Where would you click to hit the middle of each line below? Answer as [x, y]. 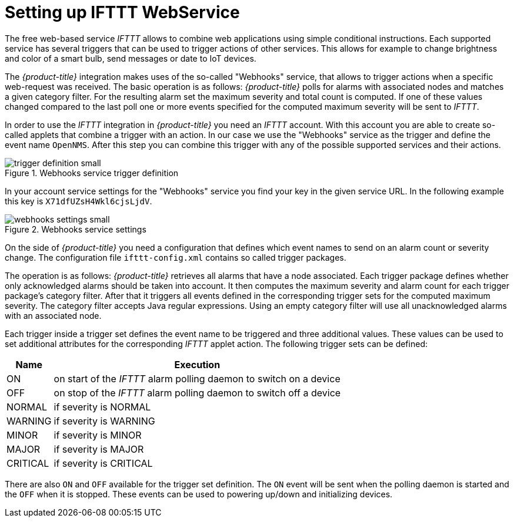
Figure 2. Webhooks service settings [76, 229]
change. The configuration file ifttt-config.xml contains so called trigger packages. [176, 257]
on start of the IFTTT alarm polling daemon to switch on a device [197, 378]
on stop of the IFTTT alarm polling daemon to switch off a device [197, 393]
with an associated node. [53, 315]
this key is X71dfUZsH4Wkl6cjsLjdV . [79, 201]
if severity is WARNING [104, 421]
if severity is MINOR [98, 435]
